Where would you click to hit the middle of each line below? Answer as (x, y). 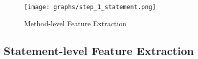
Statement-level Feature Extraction (99, 50)
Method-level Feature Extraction (75, 23)
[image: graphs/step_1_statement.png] (90, 7)
